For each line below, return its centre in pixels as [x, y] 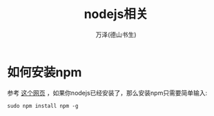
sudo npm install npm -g [43, 106]
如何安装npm [45, 72]
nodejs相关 [116, 14]
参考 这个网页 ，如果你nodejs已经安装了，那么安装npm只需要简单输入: [107, 93]
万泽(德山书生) [116, 35]
